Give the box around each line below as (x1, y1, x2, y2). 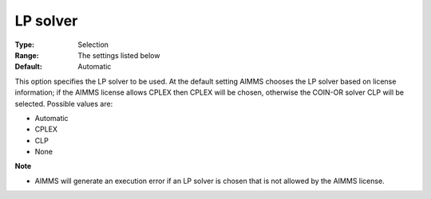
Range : (14, 50, 39, 60)
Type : (14, 40, 35, 49)
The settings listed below (77, 50, 160, 60)
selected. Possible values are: (14, 99, 113, 108)
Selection (77, 40, 109, 49)
